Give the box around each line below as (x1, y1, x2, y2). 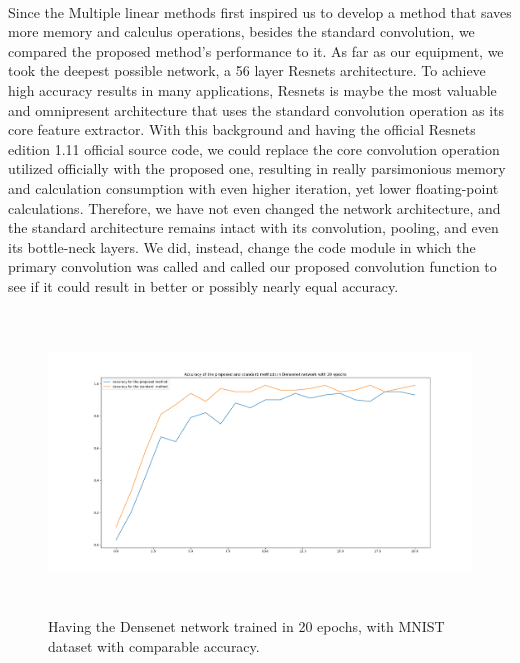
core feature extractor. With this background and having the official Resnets (8, 119, 476, 140)
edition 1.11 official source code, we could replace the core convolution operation (8, 138, 500, 159)
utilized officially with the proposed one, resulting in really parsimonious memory (8, 158, 506, 179)
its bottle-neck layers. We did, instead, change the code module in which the (8, 236, 476, 257)
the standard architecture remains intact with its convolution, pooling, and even (8, 217, 499, 238)
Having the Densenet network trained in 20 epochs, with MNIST (48, 616, 445, 637)
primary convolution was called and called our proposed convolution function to (8, 256, 497, 277)
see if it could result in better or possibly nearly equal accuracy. (8, 275, 399, 296)
